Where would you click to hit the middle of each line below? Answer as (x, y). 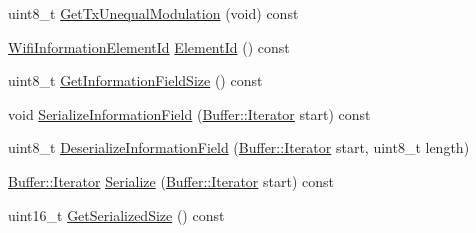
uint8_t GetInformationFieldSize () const (135, 80)
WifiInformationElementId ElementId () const (149, 46)
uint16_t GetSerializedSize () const (116, 214)
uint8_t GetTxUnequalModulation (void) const (153, 13)
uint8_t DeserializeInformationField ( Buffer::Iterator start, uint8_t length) (239, 147)
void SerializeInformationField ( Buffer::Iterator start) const (189, 113)
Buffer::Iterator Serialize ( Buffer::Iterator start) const (171, 180)
